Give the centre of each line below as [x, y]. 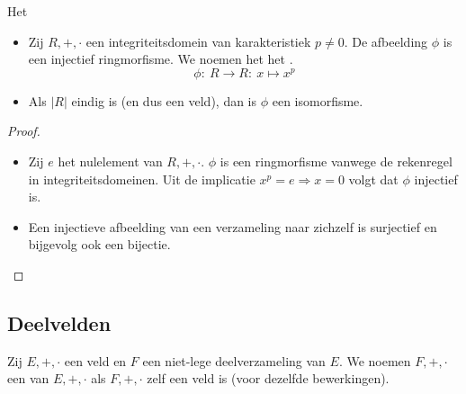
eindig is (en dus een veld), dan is [164, 100]
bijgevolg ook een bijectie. [99, 244]
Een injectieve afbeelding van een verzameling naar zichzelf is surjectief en [233, 226]
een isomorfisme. [318, 100]
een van [28, 378]
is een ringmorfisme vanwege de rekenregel [336, 161]
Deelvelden [59, 323]
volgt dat [373, 179]
